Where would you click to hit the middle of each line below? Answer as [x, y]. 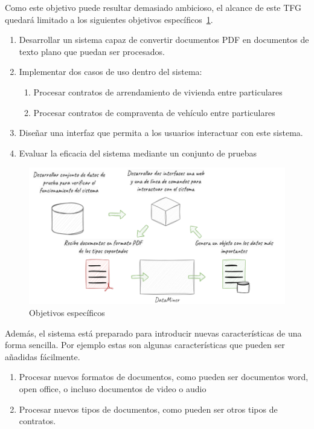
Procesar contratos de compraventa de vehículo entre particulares [154, 112]
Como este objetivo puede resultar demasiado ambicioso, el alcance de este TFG [153, 7]
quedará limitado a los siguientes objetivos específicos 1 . [109, 19]
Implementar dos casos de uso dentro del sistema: [111, 72]
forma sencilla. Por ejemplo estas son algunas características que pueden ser [145, 345]
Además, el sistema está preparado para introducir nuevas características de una [153, 333]
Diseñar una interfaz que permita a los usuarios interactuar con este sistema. [161, 133]
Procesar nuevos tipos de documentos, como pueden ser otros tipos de [148, 409]
